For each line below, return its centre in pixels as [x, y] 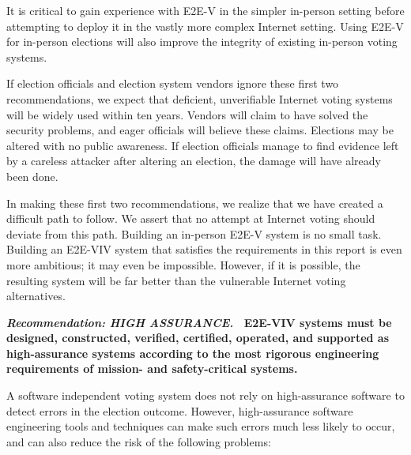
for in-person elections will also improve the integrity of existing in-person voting [202, 41]
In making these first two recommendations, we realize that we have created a [195, 203]
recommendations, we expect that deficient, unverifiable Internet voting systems [200, 98]
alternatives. [36, 296]
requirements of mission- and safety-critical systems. [152, 369]
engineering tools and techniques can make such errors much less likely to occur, [201, 426]
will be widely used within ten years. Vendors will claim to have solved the [187, 114]
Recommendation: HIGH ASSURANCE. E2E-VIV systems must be [199, 322]
